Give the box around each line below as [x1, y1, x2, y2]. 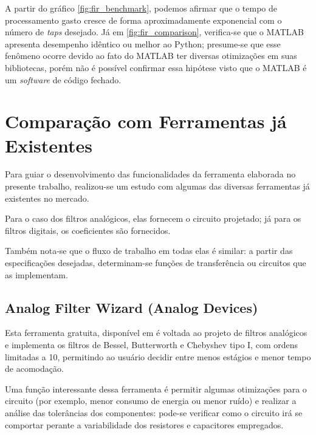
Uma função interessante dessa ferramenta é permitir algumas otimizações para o [5, 382, 307, 395]
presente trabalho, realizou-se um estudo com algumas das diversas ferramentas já [5, 180, 310, 193]
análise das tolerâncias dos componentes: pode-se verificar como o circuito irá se [5, 406, 303, 419]
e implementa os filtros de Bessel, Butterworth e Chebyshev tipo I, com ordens [5, 338, 298, 351]
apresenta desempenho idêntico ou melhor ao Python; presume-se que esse [5, 37, 281, 50]
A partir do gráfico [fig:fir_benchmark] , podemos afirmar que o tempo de [5, 2, 278, 14]
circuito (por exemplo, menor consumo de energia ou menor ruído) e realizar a [5, 394, 297, 407]
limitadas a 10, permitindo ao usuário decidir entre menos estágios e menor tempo [5, 350, 311, 363]
